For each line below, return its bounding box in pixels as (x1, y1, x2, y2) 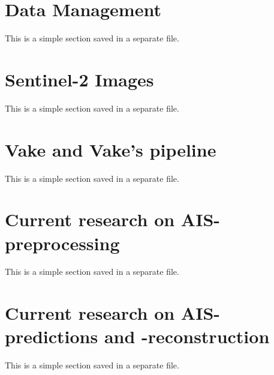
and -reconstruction (104, 324, 270, 349)
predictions (5, 324, 98, 349)
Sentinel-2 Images (5, 67, 154, 91)
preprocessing (5, 230, 120, 255)
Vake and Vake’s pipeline (5, 137, 216, 161)
